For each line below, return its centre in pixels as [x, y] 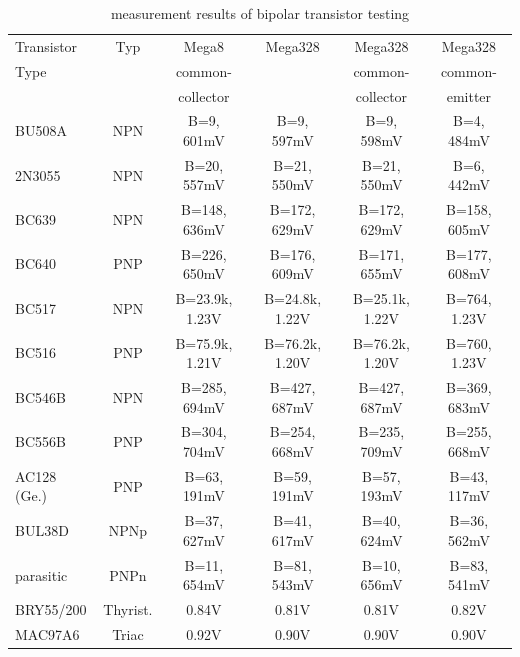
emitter [469, 95]
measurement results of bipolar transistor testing [260, 13]
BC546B [40, 396]
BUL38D [42, 530]
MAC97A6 [47, 634]
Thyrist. [128, 609]
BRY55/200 [51, 609]
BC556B [40, 441]
